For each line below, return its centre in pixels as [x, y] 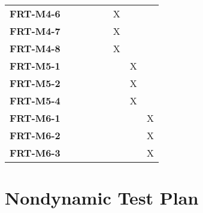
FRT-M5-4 [35, 100]
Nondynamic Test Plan [102, 198]
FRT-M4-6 [35, 13]
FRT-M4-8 [35, 48]
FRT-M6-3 [35, 153]
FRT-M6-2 [35, 135]
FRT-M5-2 [35, 83]
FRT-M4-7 [35, 31]
